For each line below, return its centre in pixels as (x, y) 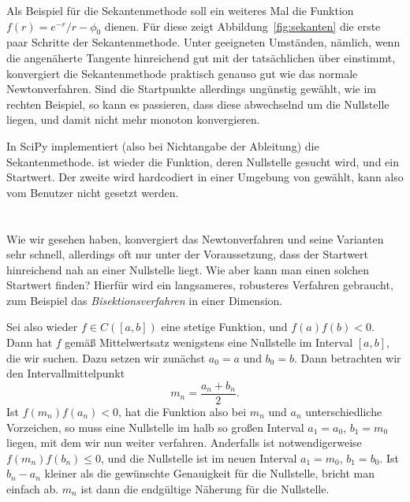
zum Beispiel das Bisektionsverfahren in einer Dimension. (145, 300)
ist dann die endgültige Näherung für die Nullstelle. (205, 488)
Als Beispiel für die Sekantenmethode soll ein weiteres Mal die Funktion (180, 10)
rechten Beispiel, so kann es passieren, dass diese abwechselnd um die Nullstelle (198, 104)
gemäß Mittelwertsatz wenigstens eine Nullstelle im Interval (209, 342)
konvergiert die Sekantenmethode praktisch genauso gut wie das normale (182, 73)
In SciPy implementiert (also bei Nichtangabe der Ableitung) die (163, 145)
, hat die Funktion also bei (183, 411)
